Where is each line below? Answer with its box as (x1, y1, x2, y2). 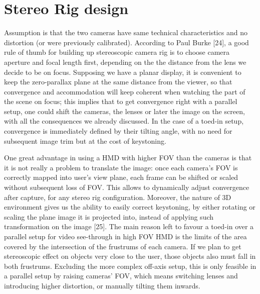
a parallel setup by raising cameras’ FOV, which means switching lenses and (4, 270, 238, 281)
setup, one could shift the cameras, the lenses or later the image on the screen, (4, 106, 245, 116)
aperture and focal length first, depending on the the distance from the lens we (4, 56, 246, 67)
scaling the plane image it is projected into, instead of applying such (4, 211, 214, 222)
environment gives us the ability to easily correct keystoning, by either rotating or (4, 202, 255, 212)
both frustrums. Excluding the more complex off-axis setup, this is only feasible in (4, 260, 256, 271)
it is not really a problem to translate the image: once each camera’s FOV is (4, 162, 238, 172)
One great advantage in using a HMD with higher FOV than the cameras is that (4, 152, 252, 163)
